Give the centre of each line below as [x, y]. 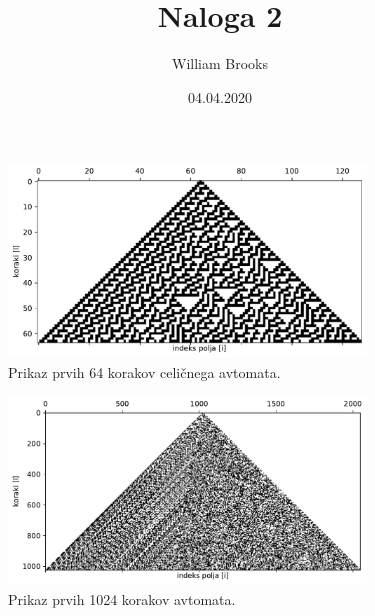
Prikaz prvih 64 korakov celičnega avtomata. [144, 371]
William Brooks [220, 63]
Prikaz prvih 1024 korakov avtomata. [122, 598]
